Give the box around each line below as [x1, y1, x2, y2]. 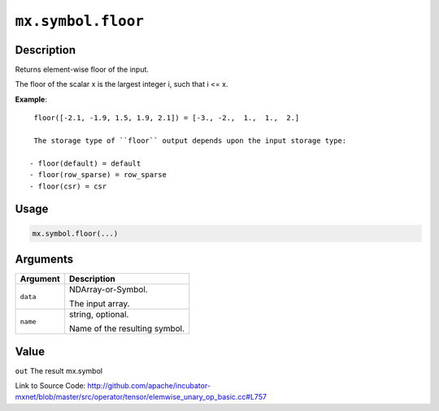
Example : [15, 94, 48, 104]
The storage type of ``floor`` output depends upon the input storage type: [33, 136, 347, 145]
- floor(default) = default [29, 158, 141, 168]
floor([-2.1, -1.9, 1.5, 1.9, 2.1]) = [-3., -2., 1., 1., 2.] [33, 114, 300, 123]
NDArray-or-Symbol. [69, 284, 148, 296]
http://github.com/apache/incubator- [87, 380, 211, 390]
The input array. [69, 298, 130, 309]
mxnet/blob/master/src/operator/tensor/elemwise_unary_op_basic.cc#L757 [15, 392, 267, 402]
